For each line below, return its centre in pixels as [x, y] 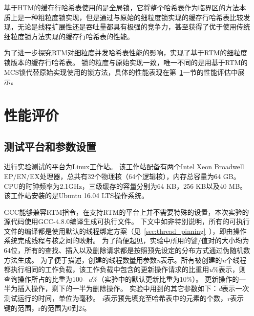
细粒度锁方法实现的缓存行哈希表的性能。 [69, 36]
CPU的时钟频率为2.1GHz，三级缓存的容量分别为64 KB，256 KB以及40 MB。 [126, 186]
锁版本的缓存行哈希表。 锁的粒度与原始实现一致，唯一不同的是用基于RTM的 [126, 62]
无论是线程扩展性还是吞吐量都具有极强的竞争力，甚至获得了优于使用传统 [134, 27]
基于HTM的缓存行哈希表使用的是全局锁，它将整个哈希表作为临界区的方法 [122, 7]
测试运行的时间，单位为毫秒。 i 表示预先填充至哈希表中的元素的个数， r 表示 [124, 298]
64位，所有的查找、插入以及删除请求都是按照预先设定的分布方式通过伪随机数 [127, 250]
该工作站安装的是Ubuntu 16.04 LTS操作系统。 [76, 195]
